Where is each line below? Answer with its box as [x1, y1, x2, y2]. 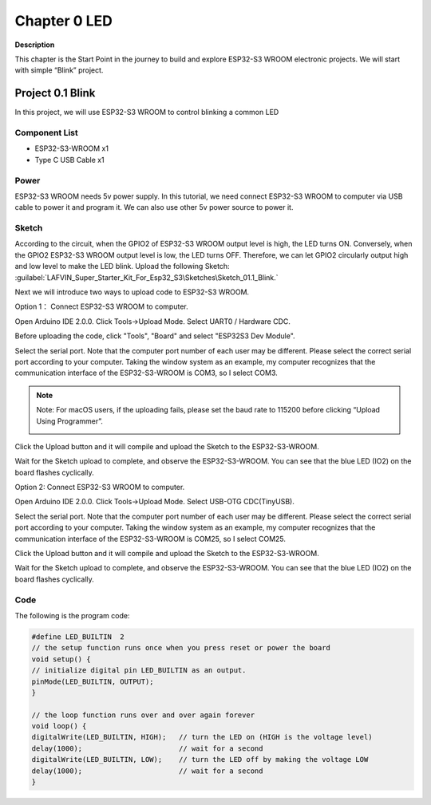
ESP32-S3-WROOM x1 [34, 144, 109, 153]
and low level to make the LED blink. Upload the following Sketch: [14, 262, 231, 271]
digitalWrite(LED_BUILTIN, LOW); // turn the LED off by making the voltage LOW [31, 755, 369, 764]
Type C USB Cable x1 [34, 155, 105, 164]
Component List [14, 128, 79, 138]
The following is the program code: [14, 610, 130, 620]
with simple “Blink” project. [14, 65, 104, 75]
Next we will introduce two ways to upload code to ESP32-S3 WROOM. [14, 287, 250, 297]
